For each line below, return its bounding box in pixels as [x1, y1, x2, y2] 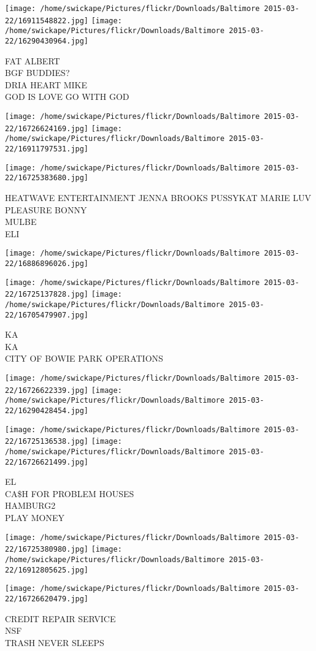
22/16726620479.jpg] [5, 594, 89, 603]
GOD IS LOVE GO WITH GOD [5, 90, 129, 103]
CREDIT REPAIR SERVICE [5, 612, 116, 625]
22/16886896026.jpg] [5, 259, 89, 268]
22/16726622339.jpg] [5, 386, 89, 395]
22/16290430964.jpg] [5, 36, 89, 45]
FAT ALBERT [5, 54, 60, 67]
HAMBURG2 [5, 499, 56, 512]
